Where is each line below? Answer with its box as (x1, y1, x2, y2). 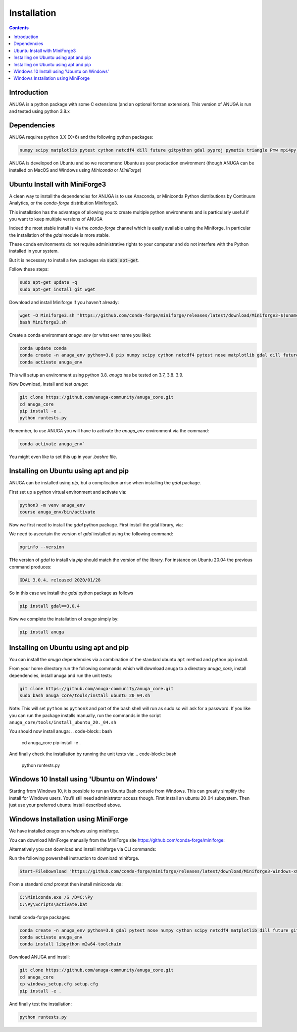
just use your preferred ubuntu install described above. (9, 802, 121, 808)
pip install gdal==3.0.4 (19, 603, 80, 609)
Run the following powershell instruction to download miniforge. (9, 855, 140, 861)
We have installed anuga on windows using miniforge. (9, 828, 120, 834)
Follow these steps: (9, 266, 49, 272)
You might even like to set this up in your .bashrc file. (9, 454, 117, 460)
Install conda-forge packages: (9, 914, 71, 920)
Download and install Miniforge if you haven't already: (9, 299, 119, 305)
